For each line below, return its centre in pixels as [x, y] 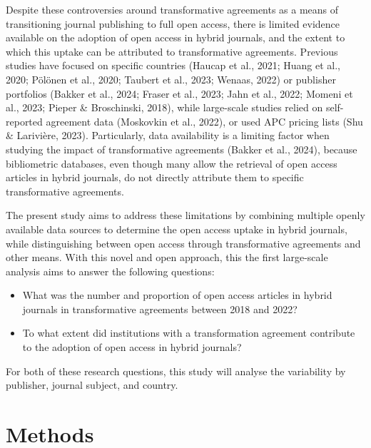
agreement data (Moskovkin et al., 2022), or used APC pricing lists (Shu [204, 121]
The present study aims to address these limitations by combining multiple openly [185, 215]
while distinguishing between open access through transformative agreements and [183, 243]
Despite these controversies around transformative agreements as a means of [172, 9]
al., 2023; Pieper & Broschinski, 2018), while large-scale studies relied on [164, 107]
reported [24, 121]
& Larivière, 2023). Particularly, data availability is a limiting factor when [168, 135]
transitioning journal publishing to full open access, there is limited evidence [173, 23]
